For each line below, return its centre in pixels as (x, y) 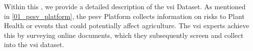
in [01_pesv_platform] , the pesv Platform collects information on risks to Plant (124, 16)
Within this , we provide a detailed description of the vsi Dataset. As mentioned (125, 6)
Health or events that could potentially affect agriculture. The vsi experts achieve (126, 25)
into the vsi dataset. (34, 44)
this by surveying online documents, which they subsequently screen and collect (124, 35)
